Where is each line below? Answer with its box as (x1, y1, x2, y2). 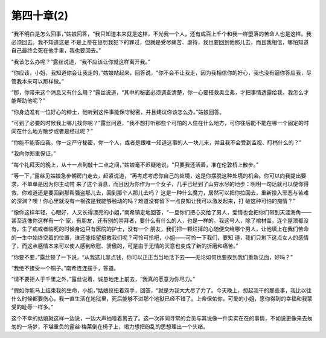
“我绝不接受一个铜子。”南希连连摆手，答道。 (11, 264, 120, 272)
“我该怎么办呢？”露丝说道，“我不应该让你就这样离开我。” (11, 58, 150, 65)
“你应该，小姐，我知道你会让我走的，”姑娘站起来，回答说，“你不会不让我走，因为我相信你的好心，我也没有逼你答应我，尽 (11, 69, 312, 77)
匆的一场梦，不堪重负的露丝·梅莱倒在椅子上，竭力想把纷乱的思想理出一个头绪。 (11, 323, 209, 330)
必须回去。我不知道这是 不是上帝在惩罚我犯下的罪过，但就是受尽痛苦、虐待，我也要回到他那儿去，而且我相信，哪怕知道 (11, 38, 309, 45)
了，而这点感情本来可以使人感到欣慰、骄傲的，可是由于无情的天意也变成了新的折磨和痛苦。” (11, 242, 238, 250)
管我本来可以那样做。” (11, 77, 65, 84)
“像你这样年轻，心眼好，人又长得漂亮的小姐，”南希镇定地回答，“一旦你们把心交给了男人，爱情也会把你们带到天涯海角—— (11, 208, 312, 215)
